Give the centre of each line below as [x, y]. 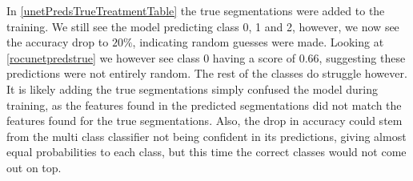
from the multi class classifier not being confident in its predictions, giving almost [206, 136]
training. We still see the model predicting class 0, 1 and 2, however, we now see [203, 26]
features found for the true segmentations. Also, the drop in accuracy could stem [204, 121]
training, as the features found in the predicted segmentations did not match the [204, 105]
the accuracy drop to [58, 42]
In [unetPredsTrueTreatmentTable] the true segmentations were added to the [196, 10]
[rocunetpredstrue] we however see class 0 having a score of [151, 57]
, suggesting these [362, 57]
